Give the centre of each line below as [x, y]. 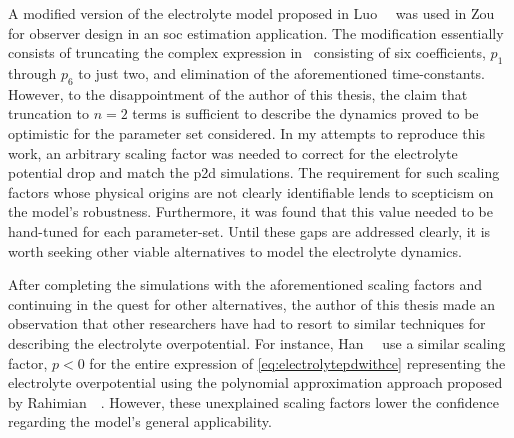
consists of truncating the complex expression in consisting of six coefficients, [247, 52]
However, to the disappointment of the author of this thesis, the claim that [238, 93]
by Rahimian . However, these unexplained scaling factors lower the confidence [253, 401]
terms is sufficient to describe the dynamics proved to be [305, 113]
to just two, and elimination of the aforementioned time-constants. [282, 72]
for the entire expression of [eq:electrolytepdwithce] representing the [297, 362]
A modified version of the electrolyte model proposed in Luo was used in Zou [251, 13]
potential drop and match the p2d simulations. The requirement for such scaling [254, 172]
